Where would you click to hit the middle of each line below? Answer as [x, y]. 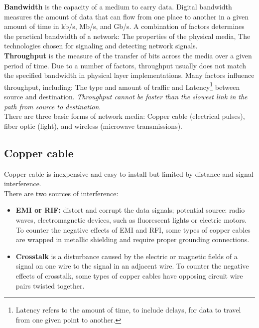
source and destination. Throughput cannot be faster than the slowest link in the [126, 96]
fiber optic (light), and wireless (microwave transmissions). [93, 126]
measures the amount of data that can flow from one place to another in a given [127, 16]
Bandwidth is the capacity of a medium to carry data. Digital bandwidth [118, 6]
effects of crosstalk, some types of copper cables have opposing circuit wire [129, 275]
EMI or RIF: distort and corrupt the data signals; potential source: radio [130, 210]
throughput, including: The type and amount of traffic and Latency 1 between [122, 86]
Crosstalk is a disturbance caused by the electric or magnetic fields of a [127, 256]
